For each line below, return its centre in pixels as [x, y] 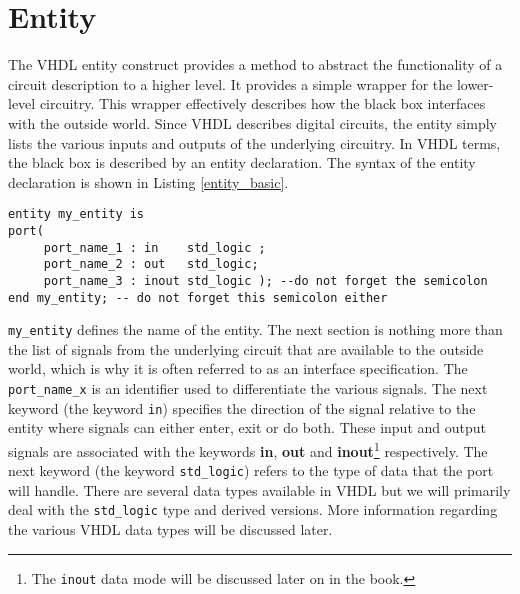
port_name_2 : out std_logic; [151, 264]
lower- [475, 83]
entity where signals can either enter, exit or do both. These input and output [247, 427]
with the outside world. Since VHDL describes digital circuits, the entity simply [252, 122]
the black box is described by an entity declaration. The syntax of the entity [242, 162]
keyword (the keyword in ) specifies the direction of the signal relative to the [242, 407]
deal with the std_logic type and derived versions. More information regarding [253, 509]
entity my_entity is [76, 214]
